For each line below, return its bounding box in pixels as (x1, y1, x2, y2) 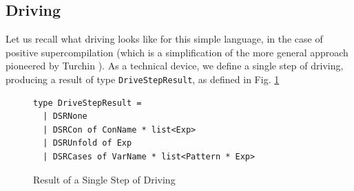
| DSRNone (43, 111, 87, 122)
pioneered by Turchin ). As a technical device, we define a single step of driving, (6, 58, 344, 73)
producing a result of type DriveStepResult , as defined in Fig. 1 (6, 71, 280, 86)
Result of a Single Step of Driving (33, 172, 176, 186)
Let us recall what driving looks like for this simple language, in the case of (6, 32, 323, 46)
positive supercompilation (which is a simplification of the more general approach (6, 45, 348, 59)
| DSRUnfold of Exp (43, 138, 132, 148)
